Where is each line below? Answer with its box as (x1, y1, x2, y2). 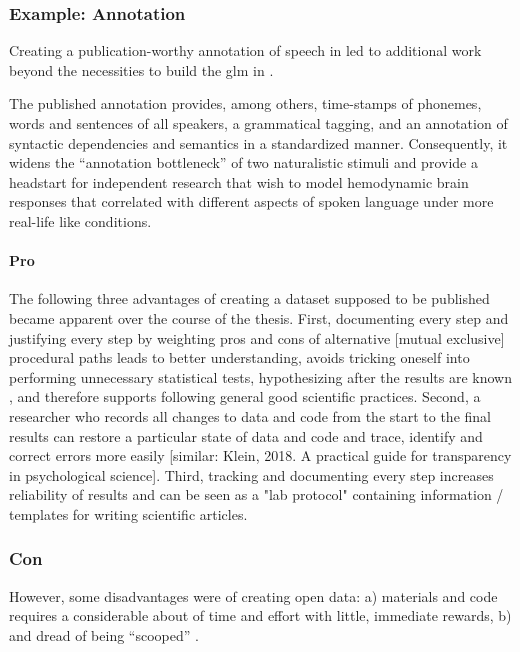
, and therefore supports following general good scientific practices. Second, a (9, 386, 481, 407)
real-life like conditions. (9, 210, 152, 231)
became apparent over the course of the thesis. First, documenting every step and (9, 307, 509, 328)
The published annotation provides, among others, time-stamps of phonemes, (9, 93, 482, 114)
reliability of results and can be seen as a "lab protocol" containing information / (9, 484, 504, 505)
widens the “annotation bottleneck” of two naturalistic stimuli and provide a (9, 152, 478, 173)
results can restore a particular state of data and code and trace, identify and (9, 425, 483, 446)
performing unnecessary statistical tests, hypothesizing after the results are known (9, 366, 512, 387)
